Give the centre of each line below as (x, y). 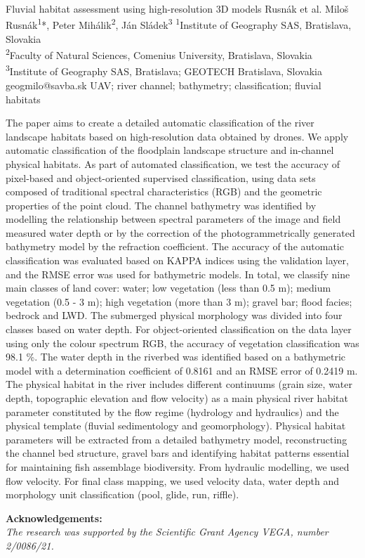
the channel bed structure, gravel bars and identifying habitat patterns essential (178, 453)
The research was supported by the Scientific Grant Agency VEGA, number (167, 532)
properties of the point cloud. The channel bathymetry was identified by (161, 205)
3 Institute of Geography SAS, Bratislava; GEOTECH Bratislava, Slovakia (164, 70)
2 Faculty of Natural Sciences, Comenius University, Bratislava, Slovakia (159, 54)
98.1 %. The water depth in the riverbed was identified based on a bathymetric (176, 357)
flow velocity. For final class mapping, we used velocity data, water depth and (172, 480)
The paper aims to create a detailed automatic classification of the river (160, 123)
